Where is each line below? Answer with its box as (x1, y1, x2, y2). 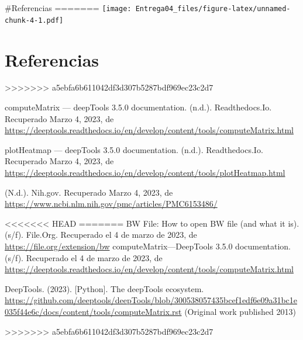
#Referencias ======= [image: (5, 2, 132, 13)
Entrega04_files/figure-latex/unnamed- (135, 5, 291, 13)
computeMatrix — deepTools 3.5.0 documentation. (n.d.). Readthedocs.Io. (5, 101, 272, 113)
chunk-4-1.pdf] (5, 16, 64, 25)
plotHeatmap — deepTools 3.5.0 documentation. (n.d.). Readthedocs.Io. (5, 143, 263, 155)
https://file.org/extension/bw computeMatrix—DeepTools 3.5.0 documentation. (5, 240, 291, 252)
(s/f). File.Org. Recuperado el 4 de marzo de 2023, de (5, 228, 197, 241)
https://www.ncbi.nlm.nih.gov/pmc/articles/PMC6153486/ (5, 197, 218, 210)
